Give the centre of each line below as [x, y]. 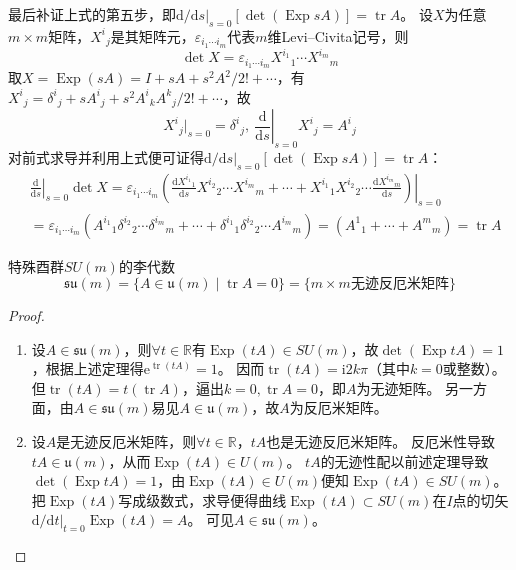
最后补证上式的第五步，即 [92, 14]
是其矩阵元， [152, 35]
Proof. [26, 315]
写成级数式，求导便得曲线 [202, 499]
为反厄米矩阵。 [338, 407]
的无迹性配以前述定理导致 [404, 460]
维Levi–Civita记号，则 [338, 35]
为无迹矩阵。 [398, 387]
